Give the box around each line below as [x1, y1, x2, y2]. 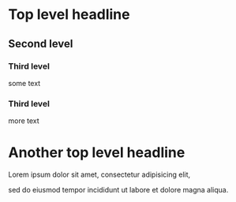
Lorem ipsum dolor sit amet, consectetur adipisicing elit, [8, 170, 191, 179]
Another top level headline [8, 144, 185, 162]
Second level [8, 37, 73, 50]
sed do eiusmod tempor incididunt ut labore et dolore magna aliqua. [8, 185, 229, 195]
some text [8, 78, 41, 88]
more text [8, 116, 39, 125]
